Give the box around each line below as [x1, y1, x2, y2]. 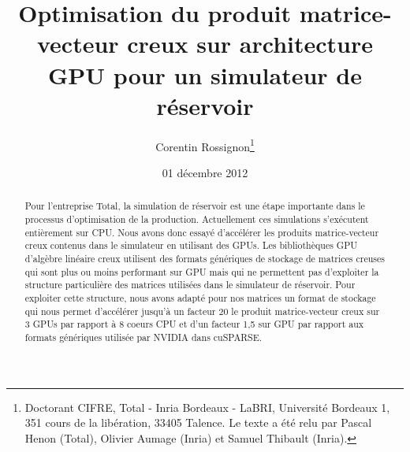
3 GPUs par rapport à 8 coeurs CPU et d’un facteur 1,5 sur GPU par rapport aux [24, 317, 364, 331]
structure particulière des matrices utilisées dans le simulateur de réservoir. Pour [24, 278, 356, 291]
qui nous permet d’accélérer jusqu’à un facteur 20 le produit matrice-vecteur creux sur [24, 304, 380, 317]
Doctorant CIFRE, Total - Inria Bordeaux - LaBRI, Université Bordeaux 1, [24, 398, 390, 415]
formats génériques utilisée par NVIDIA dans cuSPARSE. [24, 330, 263, 343]
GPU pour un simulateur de [48, 58, 362, 91]
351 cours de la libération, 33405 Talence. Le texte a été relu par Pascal [24, 414, 372, 431]
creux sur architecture [127, 28, 374, 60]
